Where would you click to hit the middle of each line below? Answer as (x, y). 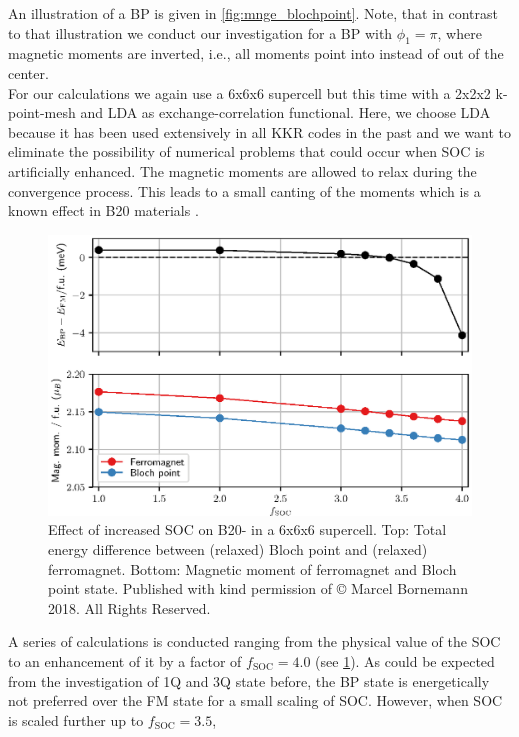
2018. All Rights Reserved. (129, 607)
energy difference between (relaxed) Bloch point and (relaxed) (238, 549)
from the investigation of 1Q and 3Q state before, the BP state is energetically (249, 680)
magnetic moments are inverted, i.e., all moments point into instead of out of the (256, 53)
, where (459, 32)
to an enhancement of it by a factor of (125, 661)
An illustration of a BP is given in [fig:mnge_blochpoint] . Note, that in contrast (253, 13)
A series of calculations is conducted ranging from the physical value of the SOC (254, 641)
